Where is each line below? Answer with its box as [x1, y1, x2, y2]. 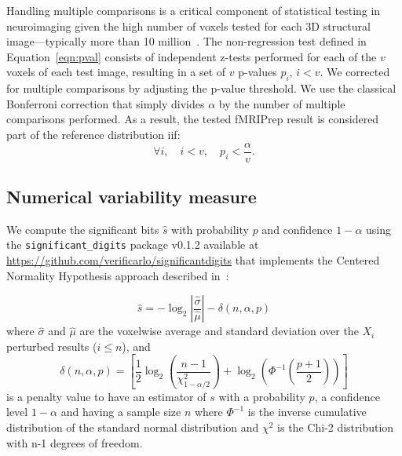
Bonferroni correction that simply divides [6, 95, 205, 111]
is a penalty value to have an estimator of [6, 388, 206, 404]
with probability [171, 221, 249, 237]
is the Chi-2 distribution [277, 419, 394, 436]
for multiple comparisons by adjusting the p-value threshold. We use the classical [6, 80, 397, 97]
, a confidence [314, 388, 380, 404]
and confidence [261, 221, 333, 237]
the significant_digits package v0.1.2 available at [6, 236, 259, 253]
